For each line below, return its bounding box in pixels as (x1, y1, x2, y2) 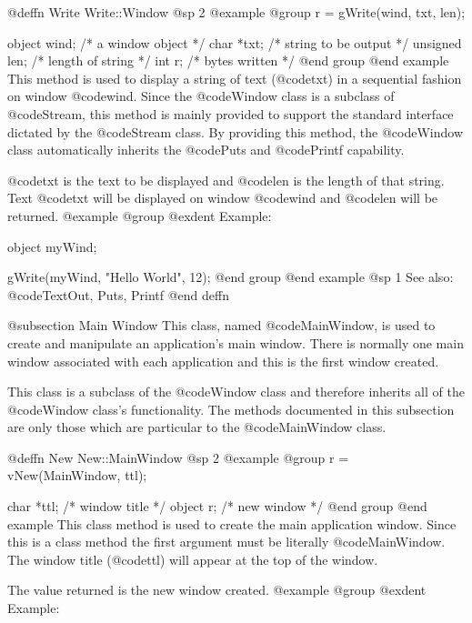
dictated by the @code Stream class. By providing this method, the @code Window (7, 122, 464, 141)
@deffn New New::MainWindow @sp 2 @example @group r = (7, 447, 349, 467)
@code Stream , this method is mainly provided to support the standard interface (7, 104, 454, 123)
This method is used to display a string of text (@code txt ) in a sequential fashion (7, 68, 462, 87)
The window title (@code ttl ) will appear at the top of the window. (7, 549, 378, 568)
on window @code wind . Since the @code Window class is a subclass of (7, 86, 395, 106)
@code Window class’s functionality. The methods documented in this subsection (7, 399, 455, 418)
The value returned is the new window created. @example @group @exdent (7, 580, 427, 599)
